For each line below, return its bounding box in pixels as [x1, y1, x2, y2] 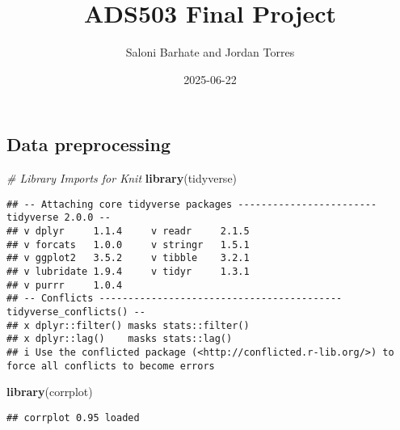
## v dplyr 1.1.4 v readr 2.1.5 [6, 226, 250, 238]
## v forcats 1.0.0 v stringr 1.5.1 [6, 238, 250, 251]
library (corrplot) [6, 383, 93, 400]
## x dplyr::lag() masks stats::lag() [6, 333, 233, 345]
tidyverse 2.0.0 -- [6, 212, 111, 224]
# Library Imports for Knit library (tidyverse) [6, 170, 238, 187]
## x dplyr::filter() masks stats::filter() [6, 319, 250, 331]
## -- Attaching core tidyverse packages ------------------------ [6, 198, 377, 210]
